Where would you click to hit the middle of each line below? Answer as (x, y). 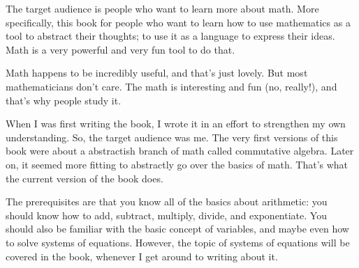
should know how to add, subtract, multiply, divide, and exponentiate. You (166, 215)
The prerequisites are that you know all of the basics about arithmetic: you (167, 202)
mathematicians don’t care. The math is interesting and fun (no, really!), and (171, 86)
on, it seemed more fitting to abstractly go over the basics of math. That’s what (177, 164)
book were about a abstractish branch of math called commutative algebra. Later (180, 151)
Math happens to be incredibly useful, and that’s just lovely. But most (157, 73)
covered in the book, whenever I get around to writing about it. (142, 256)
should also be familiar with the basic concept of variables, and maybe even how (177, 229)
